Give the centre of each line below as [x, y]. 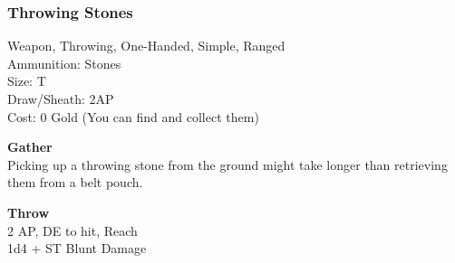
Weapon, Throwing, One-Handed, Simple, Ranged [146, 46]
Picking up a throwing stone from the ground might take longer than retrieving [227, 164]
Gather [30, 147]
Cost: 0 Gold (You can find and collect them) [133, 116]
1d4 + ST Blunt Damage [77, 248]
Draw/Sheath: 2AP [61, 99]
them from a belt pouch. [75, 182]
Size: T [27, 81]
